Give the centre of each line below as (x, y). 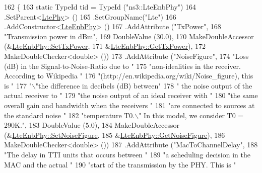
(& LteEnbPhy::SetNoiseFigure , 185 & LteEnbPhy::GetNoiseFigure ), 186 (115, 135)
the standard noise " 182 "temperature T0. (70, 115)
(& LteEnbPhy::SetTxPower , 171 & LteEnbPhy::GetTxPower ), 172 (105, 46)
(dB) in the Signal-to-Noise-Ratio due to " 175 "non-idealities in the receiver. (122, 66)
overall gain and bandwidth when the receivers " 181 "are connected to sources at (129, 105)
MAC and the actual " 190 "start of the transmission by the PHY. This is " (120, 164)
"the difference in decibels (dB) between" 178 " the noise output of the (144, 85)
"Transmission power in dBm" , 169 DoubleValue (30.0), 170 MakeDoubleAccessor (129, 36)
